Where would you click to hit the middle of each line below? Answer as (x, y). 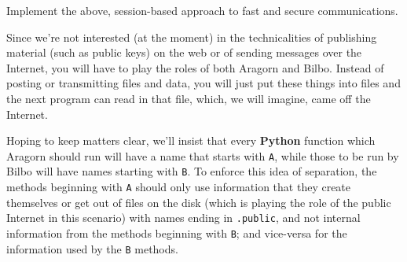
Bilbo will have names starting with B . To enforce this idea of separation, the (192, 171)
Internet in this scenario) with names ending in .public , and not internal (183, 218)
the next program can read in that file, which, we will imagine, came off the (189, 98)
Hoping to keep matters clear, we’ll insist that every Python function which (191, 140)
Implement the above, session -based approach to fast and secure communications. (202, 10)
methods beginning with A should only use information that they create (179, 187)
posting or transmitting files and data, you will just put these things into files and (203, 83)
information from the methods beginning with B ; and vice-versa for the (177, 232)
